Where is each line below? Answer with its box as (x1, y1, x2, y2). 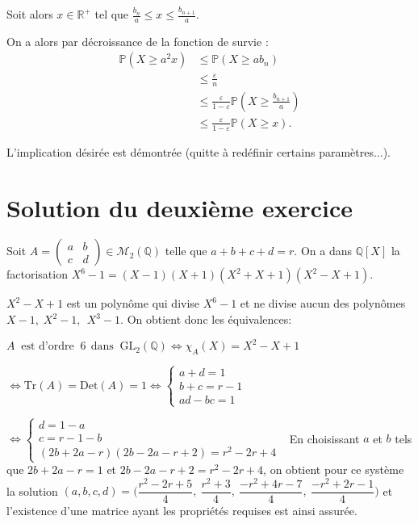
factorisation (6, 266, 68, 283)
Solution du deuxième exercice (6, 191, 353, 224)
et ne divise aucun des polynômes (240, 295, 406, 312)
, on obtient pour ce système (263, 461, 404, 478)
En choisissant (289, 430, 360, 446)
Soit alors (6, 6, 53, 22)
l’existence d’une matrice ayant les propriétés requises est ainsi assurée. (6, 501, 357, 518)
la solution (6, 482, 58, 499)
